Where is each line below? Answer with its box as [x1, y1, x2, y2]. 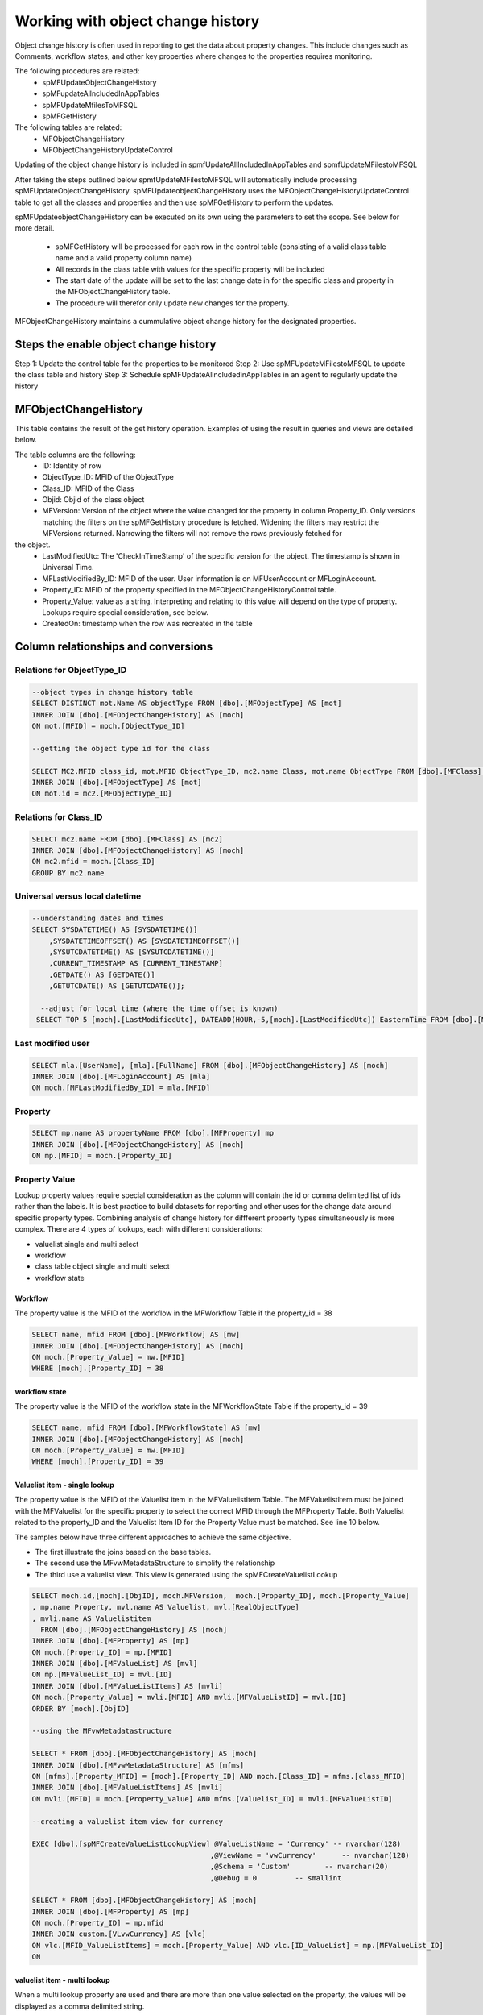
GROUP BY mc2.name [31, 868, 105, 878]
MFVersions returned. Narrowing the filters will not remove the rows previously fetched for [42, 529, 342, 538]
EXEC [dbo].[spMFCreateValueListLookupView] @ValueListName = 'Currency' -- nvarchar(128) [31, 1839, 402, 1849]
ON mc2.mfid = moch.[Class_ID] [31, 857, 156, 866]
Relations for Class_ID [14, 811, 103, 822]
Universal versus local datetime [14, 891, 142, 902]
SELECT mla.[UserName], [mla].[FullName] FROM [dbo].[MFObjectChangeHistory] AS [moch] [31, 1061, 389, 1070]
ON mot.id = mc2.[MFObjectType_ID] [31, 789, 172, 798]
